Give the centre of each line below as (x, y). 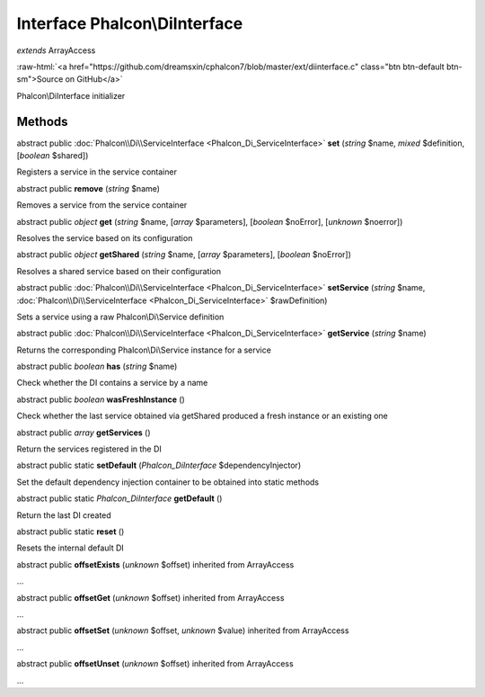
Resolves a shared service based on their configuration (119, 271)
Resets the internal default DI (71, 548)
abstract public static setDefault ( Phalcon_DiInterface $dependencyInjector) (159, 465)
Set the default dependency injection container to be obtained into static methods (168, 482)
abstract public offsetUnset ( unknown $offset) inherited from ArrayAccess (155, 664)
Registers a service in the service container (97, 172)
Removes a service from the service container (102, 205)
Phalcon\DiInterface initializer (71, 95)
